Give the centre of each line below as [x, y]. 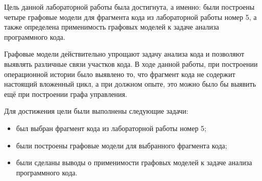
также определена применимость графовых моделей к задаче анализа [112, 27]
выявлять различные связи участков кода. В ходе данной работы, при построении [131, 63]
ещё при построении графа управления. [66, 94]
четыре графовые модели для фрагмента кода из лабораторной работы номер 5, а [130, 17]
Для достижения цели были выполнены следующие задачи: [96, 111]
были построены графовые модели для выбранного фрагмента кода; [122, 145]
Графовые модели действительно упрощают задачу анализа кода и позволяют [124, 54]
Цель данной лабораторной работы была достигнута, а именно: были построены [129, 7]
